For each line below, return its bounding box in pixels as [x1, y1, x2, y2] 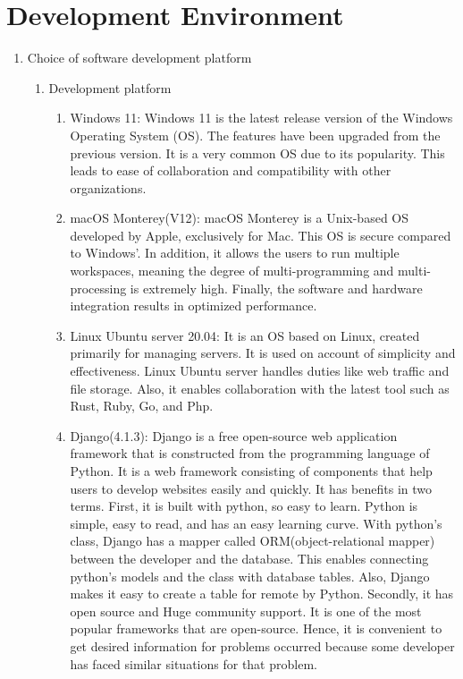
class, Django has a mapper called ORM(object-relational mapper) [70, 531, 435, 550]
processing [70, 278, 127, 297]
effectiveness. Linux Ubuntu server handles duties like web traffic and [70, 361, 450, 380]
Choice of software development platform [27, 48, 252, 67]
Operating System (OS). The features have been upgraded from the [70, 125, 441, 144]
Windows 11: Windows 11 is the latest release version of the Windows [70, 108, 453, 127]
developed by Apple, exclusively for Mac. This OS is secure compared [70, 225, 451, 244]
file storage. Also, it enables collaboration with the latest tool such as [70, 378, 450, 397]
